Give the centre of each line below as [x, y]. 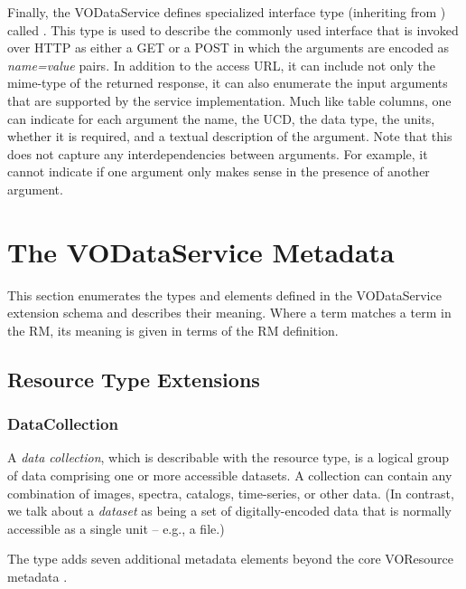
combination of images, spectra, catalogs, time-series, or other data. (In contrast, [231, 493]
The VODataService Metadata [201, 251]
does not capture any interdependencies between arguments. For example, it [218, 153]
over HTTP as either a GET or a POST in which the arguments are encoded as [228, 47]
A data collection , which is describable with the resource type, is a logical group [228, 457]
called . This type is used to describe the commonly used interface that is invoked [233, 29]
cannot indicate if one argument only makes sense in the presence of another [219, 171]
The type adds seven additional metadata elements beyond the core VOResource [231, 559]
